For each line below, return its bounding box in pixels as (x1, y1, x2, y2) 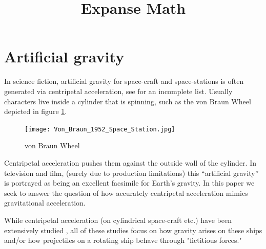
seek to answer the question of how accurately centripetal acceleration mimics (4, 187, 248, 198)
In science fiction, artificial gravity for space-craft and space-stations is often (4, 76, 244, 86)
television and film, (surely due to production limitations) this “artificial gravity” (4, 167, 259, 178)
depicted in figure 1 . (4, 106, 67, 117)
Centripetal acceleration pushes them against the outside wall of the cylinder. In (4, 157, 256, 168)
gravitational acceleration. (4, 197, 86, 208)
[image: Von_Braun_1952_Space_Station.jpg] (25, 125, 175, 133)
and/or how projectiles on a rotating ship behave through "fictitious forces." (4, 235, 242, 245)
